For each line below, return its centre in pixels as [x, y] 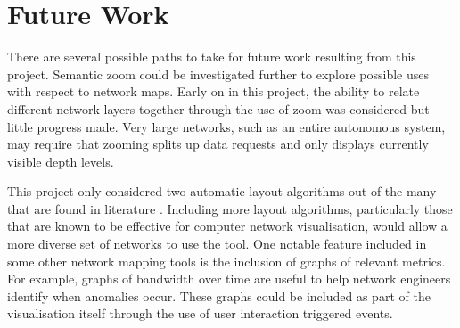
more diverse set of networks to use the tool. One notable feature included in [217, 244]
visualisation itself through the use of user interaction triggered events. [200, 313]
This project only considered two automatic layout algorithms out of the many [222, 191]
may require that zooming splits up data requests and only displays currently [218, 144]
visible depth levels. [61, 161]
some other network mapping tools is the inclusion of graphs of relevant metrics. [226, 261]
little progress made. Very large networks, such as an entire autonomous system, [226, 126]
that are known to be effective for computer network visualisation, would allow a [227, 226]
